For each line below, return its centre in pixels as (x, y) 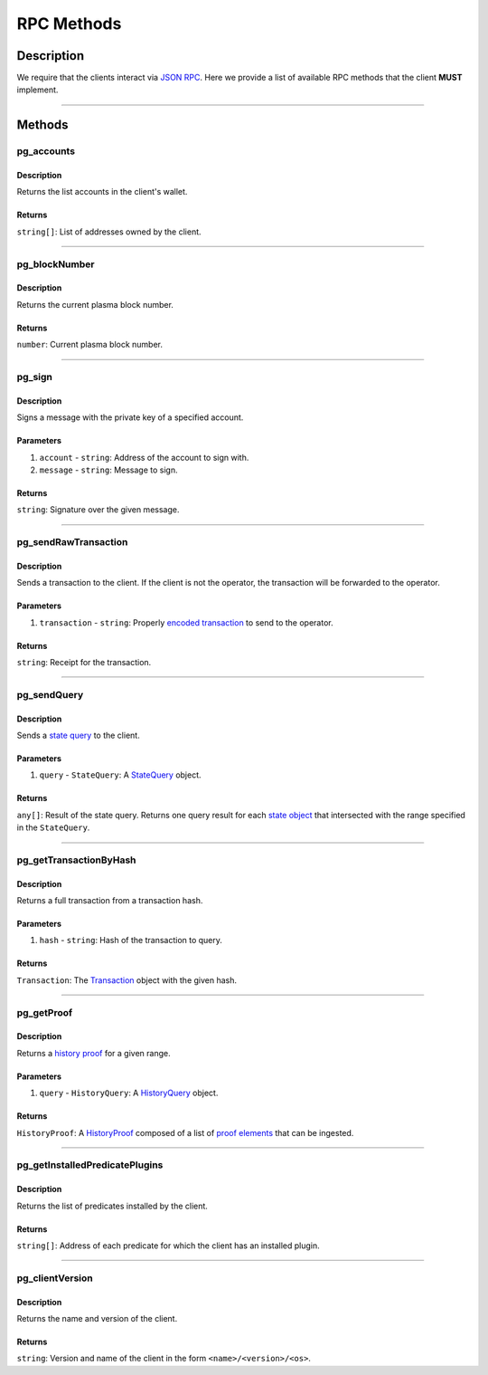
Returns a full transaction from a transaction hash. (110, 901)
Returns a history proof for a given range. (94, 1053)
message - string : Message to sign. (108, 470)
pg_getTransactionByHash (76, 860)
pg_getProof (44, 1012)
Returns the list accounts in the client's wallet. (102, 192)
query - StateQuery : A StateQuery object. (121, 775)
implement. (38, 90)
